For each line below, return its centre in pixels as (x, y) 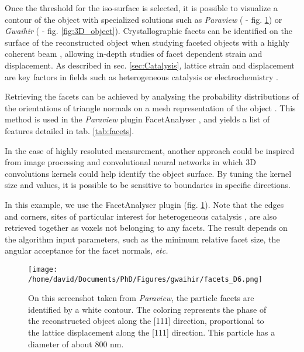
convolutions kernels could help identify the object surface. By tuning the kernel (148, 173)
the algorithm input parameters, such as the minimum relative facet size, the (142, 239)
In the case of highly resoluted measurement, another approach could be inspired (150, 150)
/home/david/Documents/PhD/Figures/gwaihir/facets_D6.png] (145, 279)
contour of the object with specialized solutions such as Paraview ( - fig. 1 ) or (144, 19)
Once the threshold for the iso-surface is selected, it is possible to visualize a (141, 8)
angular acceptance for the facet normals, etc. (87, 250)
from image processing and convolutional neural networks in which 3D (130, 162)
